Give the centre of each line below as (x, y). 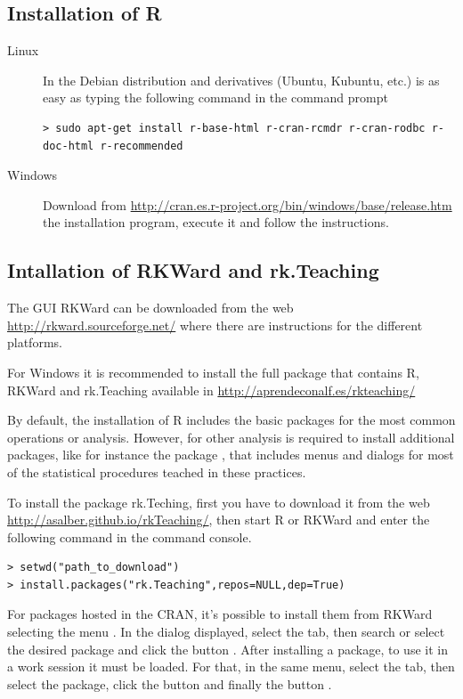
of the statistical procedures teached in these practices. (157, 471)
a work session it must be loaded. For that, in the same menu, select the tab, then (231, 666)
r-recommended (142, 146)
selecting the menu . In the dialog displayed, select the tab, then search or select (226, 632)
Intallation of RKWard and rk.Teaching (193, 270)
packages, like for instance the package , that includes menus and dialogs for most (231, 455)
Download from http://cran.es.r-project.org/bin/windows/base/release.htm (248, 204)
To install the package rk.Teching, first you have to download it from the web (219, 502)
